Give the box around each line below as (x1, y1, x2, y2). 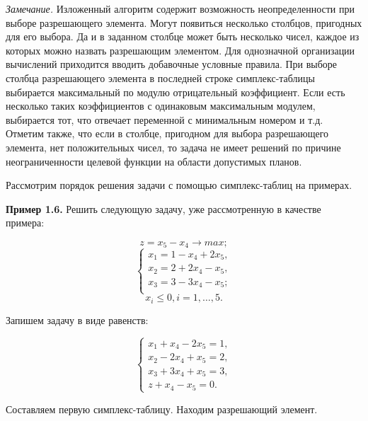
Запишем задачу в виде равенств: (6, 312, 149, 327)
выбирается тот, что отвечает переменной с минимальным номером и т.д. (6, 112, 323, 127)
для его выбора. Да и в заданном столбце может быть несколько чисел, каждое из (6, 29, 360, 44)
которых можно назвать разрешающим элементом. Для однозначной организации (6, 42, 355, 57)
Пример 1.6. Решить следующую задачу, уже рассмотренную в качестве (6, 201, 321, 216)
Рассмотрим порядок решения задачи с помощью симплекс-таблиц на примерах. (6, 178, 352, 192)
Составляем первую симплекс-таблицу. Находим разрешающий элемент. (6, 401, 318, 416)
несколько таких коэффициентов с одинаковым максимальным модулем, (6, 98, 316, 113)
